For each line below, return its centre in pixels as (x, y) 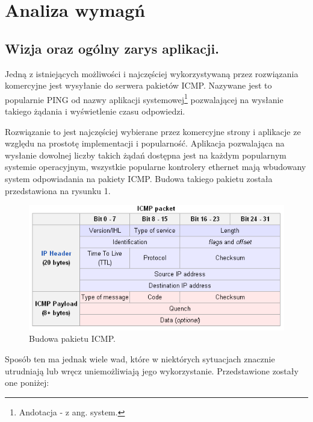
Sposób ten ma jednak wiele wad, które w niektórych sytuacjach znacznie (140, 359)
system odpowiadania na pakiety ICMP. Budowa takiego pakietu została (139, 178)
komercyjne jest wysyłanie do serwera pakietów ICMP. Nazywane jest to (138, 85)
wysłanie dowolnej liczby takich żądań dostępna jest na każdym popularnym (146, 155)
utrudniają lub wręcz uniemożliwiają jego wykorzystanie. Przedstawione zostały (152, 370)
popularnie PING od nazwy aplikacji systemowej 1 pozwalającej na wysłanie (144, 98)
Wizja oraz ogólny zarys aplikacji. (112, 48)
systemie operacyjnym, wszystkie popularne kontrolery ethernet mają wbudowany (156, 167)
